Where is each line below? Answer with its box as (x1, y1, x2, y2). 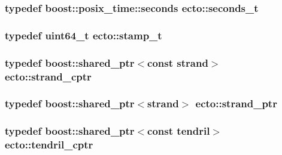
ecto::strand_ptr (195, 96, 277, 111)
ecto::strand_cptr (5, 69, 92, 83)
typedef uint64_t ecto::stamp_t (5, 27, 162, 42)
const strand (147, 55, 208, 70)
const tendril (147, 123, 210, 138)
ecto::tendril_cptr (5, 137, 93, 152)
